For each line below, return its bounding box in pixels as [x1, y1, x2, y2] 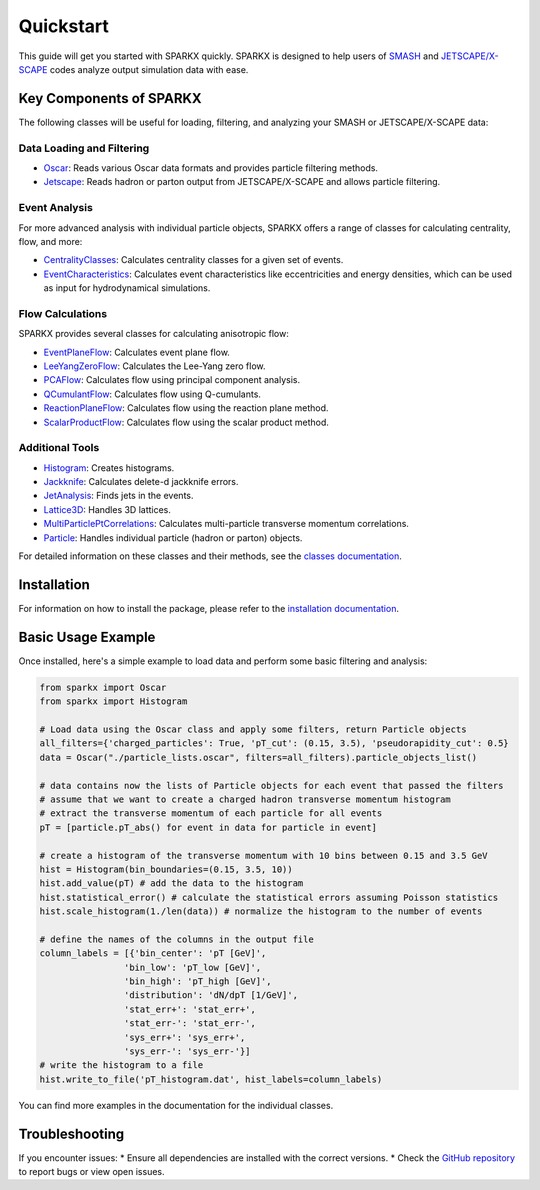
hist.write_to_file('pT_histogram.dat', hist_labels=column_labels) [39, 1073, 383, 1085]
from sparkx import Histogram [39, 696, 188, 707]
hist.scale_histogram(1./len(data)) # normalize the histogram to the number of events [39, 906, 483, 917]
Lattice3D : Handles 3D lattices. [43, 503, 172, 515]
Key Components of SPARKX [18, 90, 202, 107]
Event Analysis [18, 201, 94, 215]
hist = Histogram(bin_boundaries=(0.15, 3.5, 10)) [39, 863, 294, 875]
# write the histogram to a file [39, 1060, 204, 1071]
